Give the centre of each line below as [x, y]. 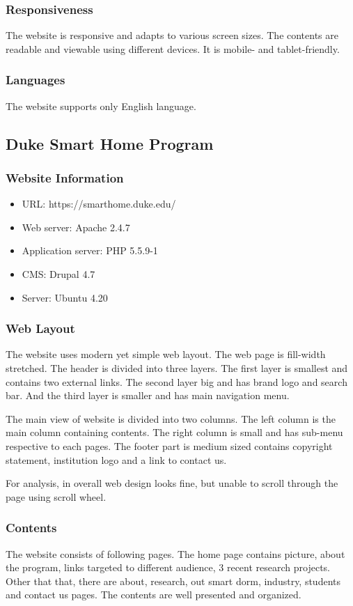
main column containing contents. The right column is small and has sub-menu [174, 432]
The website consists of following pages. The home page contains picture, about [175, 553]
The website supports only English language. [101, 106]
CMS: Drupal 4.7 [58, 274]
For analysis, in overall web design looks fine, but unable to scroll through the [172, 483]
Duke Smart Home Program [110, 143]
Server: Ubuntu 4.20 [65, 297]
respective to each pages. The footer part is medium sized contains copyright [169, 445]
